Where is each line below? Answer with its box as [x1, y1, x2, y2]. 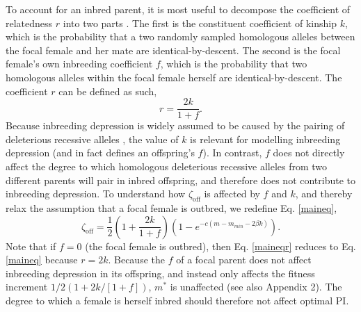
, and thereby [295, 186, 353, 201]
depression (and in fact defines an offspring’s [6, 145, 195, 160]
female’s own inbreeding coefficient [6, 56, 153, 71]
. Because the [108, 252, 165, 267]
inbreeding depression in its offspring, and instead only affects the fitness [6, 265, 315, 280]
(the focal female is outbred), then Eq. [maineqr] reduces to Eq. [85, 238, 356, 253]
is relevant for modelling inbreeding [190, 131, 341, 146]
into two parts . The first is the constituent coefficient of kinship [63, 15, 337, 30]
